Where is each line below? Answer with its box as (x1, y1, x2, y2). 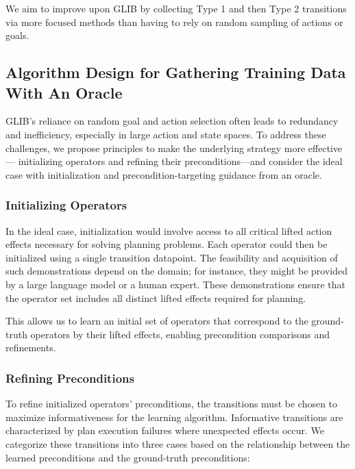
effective (308, 140, 343, 155)
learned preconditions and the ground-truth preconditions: (5, 450, 250, 464)
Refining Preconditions (5, 369, 134, 386)
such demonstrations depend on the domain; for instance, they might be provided (5, 264, 348, 278)
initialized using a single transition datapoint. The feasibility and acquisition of (5, 250, 338, 264)
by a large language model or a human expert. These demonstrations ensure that (5, 277, 345, 291)
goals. (5, 28, 29, 42)
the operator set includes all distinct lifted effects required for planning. (5, 290, 306, 305)
